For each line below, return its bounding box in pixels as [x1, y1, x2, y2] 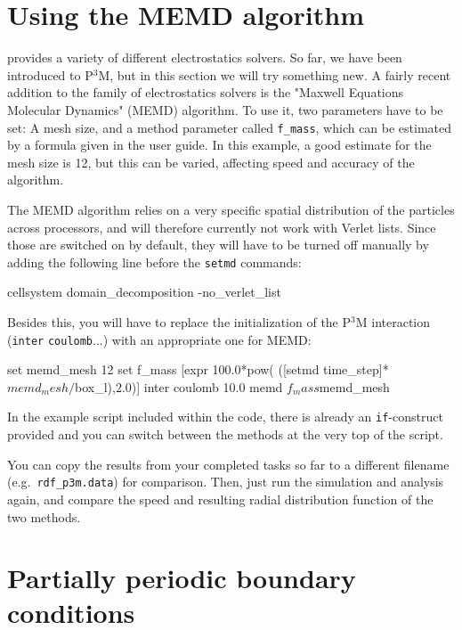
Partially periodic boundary [7, 560, 356, 596]
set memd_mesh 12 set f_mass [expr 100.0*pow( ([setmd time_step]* [7, 360, 389, 379]
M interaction [355, 312, 431, 331]
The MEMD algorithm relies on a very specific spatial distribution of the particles [7, 200, 455, 218]
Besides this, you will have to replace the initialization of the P [7, 312, 352, 331]
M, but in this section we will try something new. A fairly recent [98, 65, 451, 84]
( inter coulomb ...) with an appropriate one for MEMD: [7, 330, 312, 348]
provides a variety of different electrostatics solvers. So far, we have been [7, 48, 402, 67]
